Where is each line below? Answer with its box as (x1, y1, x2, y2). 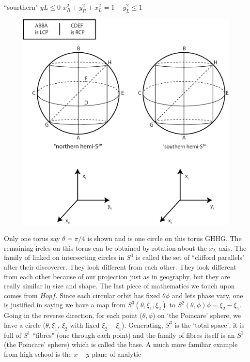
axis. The (219, 242, 247, 253)
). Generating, (121, 319, 163, 330)
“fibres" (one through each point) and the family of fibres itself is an (32, 330, 235, 340)
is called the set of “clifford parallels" (135, 252, 245, 262)
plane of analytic (92, 348, 141, 359)
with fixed (70, 319, 100, 330)
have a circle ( (4, 319, 46, 330)
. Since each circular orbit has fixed (55, 290, 160, 300)
